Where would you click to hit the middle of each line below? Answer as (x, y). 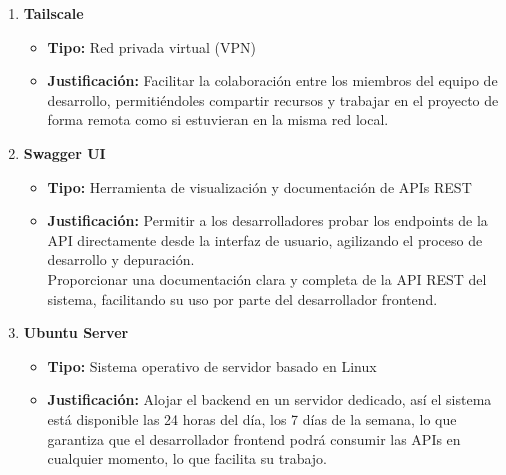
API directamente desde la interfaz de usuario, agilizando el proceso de (265, 239)
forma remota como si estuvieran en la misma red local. (218, 119)
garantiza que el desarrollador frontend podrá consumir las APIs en (254, 438)
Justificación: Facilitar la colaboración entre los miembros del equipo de (272, 80)
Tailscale (53, 13)
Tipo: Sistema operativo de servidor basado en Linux (212, 365)
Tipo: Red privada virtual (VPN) (151, 46)
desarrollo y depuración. (121, 259)
